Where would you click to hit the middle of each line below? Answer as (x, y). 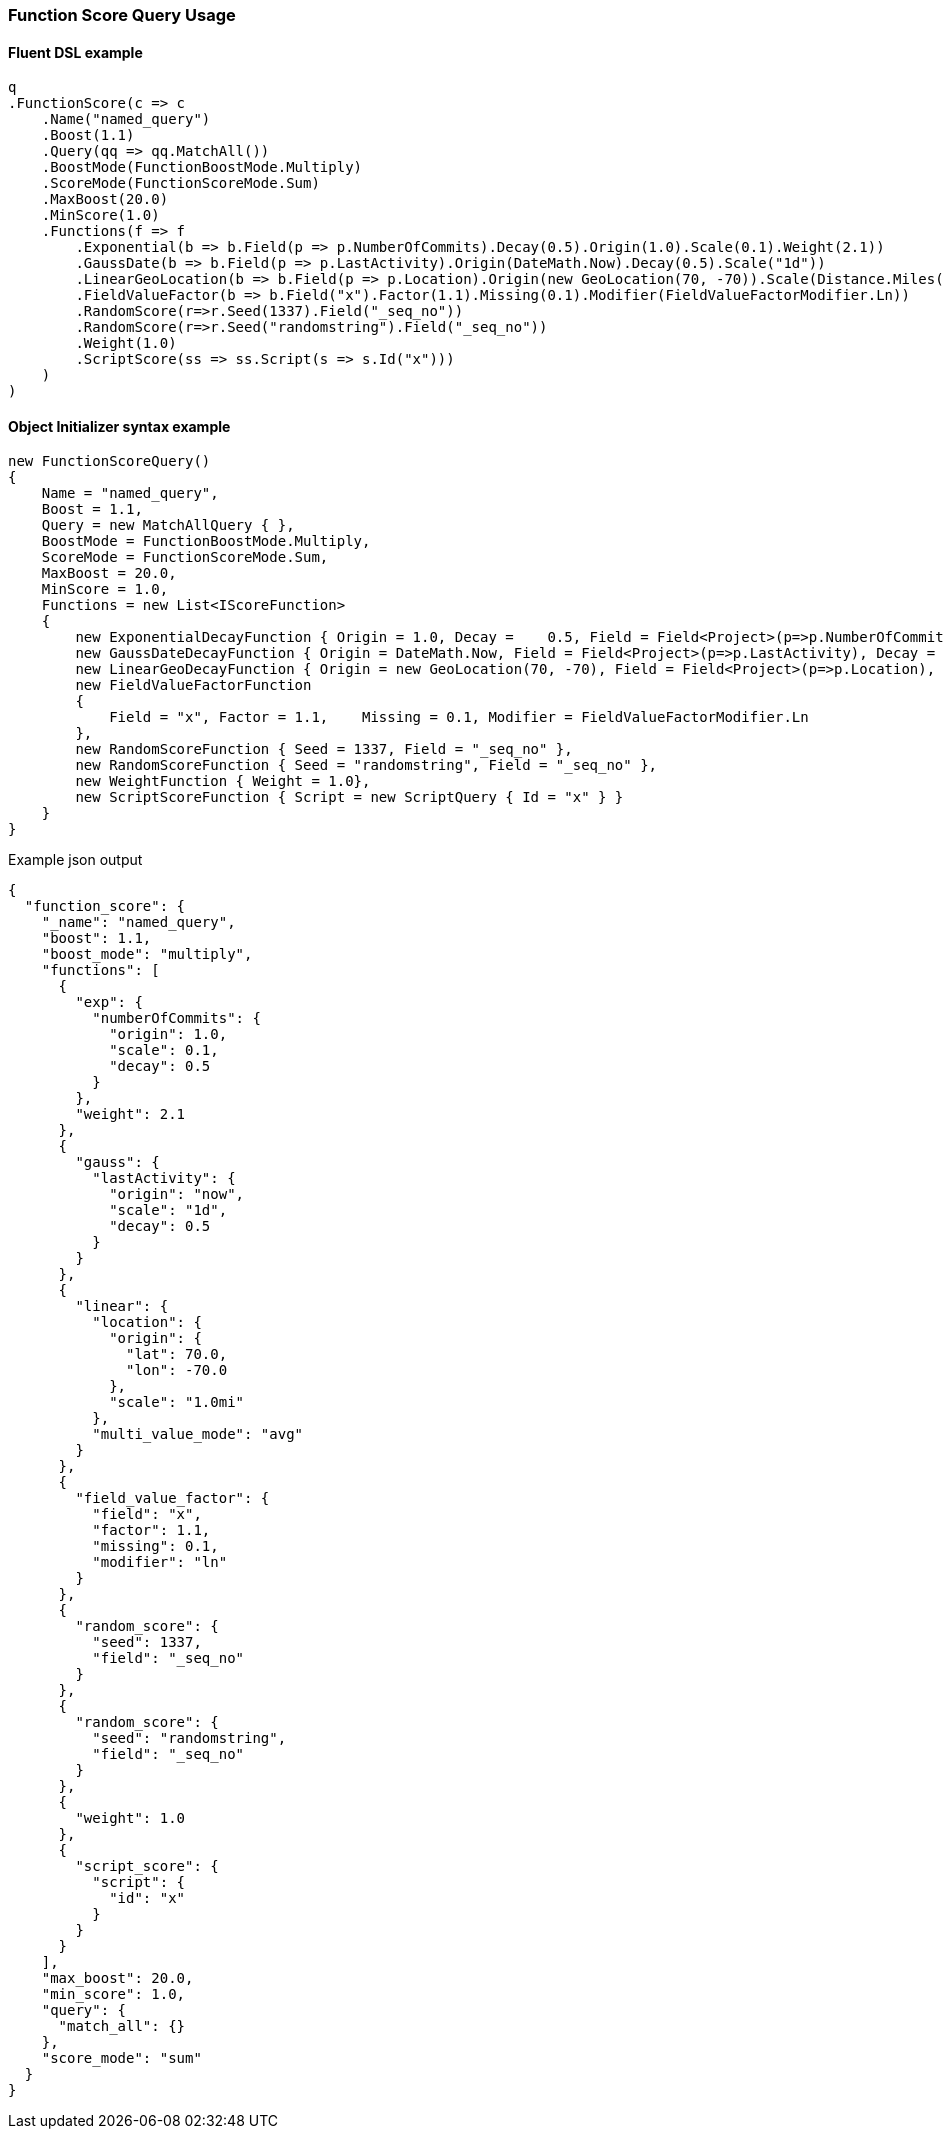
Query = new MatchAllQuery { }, (168, 525)
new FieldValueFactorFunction (193, 685)
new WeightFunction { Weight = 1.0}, (223, 781)
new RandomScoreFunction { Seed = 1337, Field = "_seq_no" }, (324, 749)
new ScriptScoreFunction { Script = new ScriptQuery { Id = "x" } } (349, 797)
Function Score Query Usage (122, 15)
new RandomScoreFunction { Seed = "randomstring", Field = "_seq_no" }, (366, 765)
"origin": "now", (177, 1194)
